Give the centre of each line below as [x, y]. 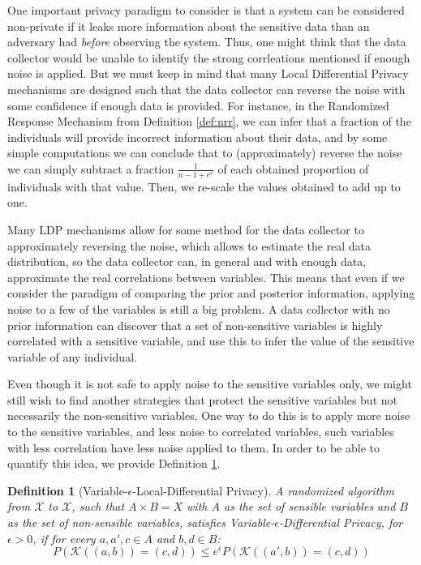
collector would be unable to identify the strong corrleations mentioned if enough [209, 57]
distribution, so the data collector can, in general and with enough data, [187, 261]
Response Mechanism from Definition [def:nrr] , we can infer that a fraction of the [209, 121]
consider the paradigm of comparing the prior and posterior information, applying [211, 293]
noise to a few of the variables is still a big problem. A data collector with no [199, 308]
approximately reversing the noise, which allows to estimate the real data [189, 245]
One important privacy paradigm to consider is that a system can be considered [206, 10]
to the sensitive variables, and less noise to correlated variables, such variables [201, 432]
